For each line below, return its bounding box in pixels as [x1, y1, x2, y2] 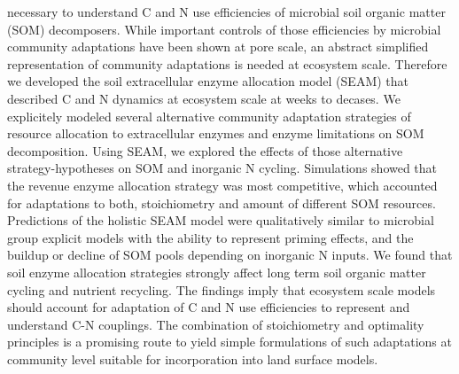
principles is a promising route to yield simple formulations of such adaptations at [7, 332, 452, 351]
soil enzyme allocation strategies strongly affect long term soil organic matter [7, 262, 426, 281]
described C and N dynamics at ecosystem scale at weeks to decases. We [7, 89, 401, 107]
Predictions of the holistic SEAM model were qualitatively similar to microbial [7, 211, 434, 230]
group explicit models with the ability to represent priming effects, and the [7, 228, 414, 246]
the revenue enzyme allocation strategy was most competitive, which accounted [7, 175, 438, 194]
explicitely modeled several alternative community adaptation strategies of [7, 106, 411, 125]
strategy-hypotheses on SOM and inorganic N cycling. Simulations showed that [7, 159, 438, 177]
